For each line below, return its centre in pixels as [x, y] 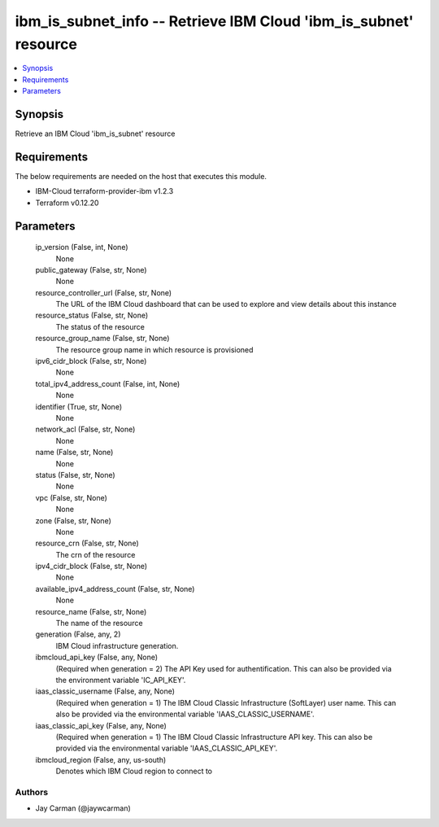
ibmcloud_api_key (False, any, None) [97, 657]
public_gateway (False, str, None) [91, 269]
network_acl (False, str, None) [85, 429]
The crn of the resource [96, 554]
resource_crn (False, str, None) [87, 543]
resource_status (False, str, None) [92, 315]
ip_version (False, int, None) [82, 247]
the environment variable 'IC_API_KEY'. [121, 680]
